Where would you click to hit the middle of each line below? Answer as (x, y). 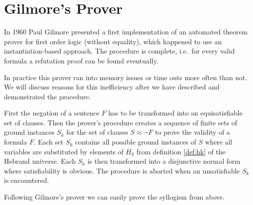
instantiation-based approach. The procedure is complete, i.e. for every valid (119, 51)
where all (219, 142)
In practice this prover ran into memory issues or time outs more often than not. (126, 77)
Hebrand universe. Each (40, 161)
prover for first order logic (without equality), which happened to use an (113, 41)
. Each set (48, 142)
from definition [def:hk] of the (181, 151)
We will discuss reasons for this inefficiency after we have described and (112, 87)
